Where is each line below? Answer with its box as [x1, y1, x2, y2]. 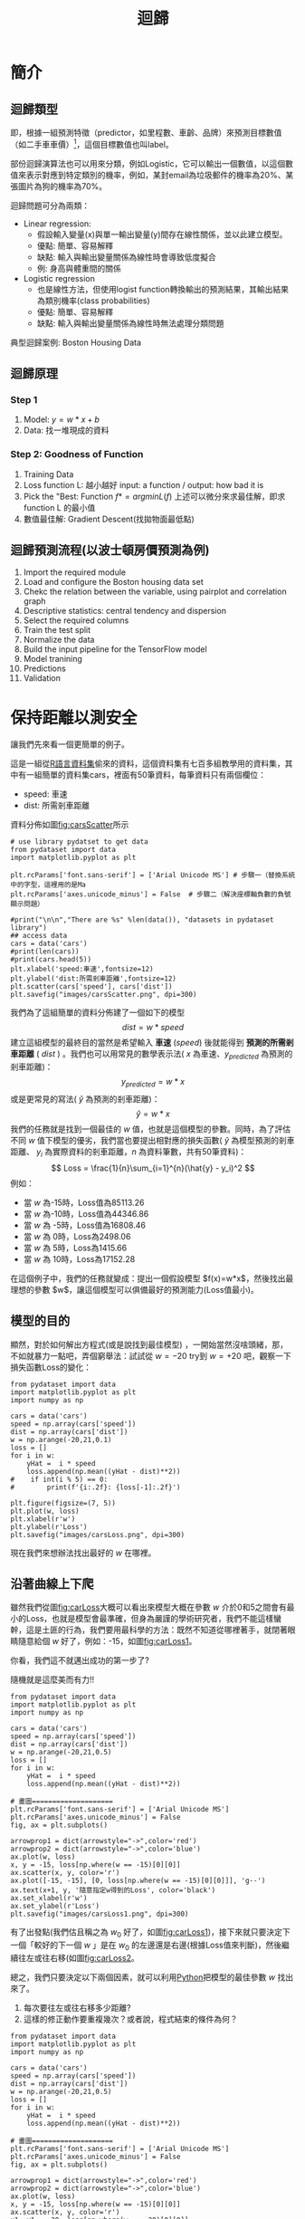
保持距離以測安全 [10, 707, 138, 728]
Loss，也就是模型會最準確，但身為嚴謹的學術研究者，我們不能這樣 [25, 1613, 274, 1624]
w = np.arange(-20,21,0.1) [10, 1435, 112, 1444]
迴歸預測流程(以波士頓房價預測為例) [10, 542, 210, 558]
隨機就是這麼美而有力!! [10, 1674, 95, 1685]
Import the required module [23, 567, 126, 578]
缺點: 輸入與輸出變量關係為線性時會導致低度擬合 [36, 251, 216, 263]
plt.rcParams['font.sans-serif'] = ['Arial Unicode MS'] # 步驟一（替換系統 [10, 871, 296, 880]
